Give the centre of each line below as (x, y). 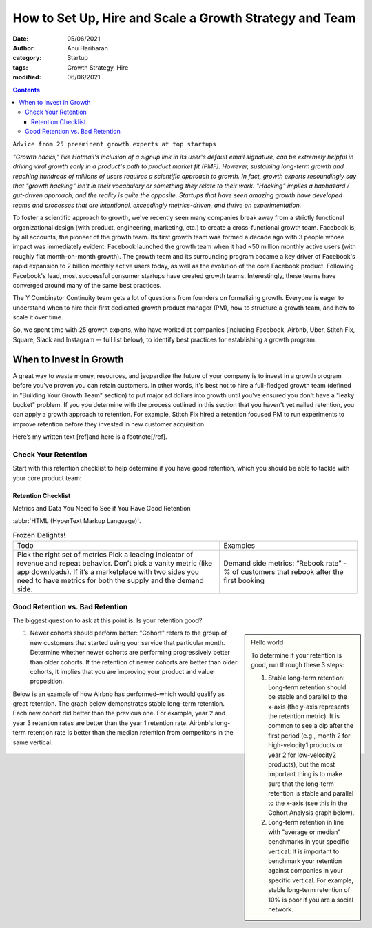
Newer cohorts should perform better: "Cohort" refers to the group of (128, 633)
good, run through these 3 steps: (298, 665)
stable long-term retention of (309, 890)
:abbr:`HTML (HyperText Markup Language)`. (77, 521)
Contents (27, 90)
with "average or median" (304, 832)
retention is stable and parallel (311, 793)
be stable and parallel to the (308, 697)
